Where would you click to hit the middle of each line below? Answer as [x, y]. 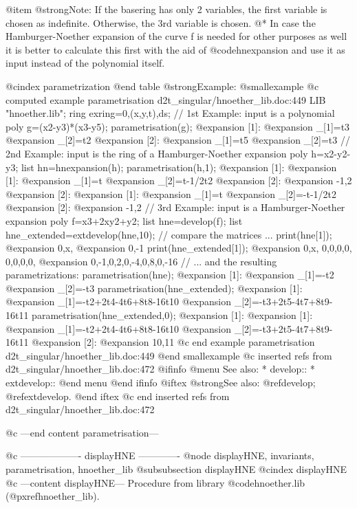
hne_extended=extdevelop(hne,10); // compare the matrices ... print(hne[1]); [169, 234]
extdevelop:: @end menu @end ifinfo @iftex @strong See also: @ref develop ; [161, 383]
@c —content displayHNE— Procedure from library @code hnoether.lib [155, 482]
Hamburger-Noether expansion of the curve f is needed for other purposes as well [176, 36]
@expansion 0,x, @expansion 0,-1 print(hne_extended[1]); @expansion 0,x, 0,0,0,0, [179, 248]
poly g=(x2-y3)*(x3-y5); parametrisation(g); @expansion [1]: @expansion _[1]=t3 [178, 126]
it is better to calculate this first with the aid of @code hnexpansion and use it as [175, 49]
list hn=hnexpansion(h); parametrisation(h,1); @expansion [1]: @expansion [179, 167]
